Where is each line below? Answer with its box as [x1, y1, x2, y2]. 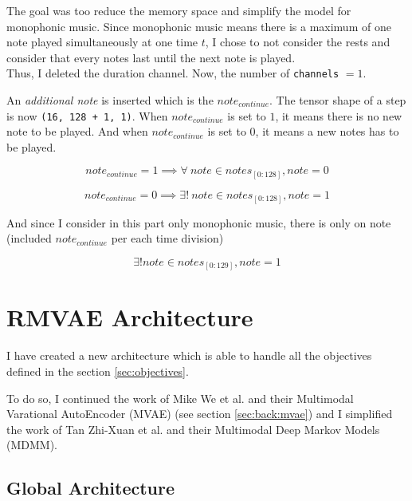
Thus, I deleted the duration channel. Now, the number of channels [6, 65, 339, 81]
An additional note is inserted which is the [6, 92, 214, 108]
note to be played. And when [6, 123, 148, 140]
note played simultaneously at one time [6, 34, 198, 50]
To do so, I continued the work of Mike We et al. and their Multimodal [6, 389, 354, 406]
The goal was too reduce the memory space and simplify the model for [6, 2, 351, 18]
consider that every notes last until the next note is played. [6, 49, 296, 65]
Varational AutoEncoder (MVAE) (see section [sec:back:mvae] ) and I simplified [6, 405, 393, 422]
